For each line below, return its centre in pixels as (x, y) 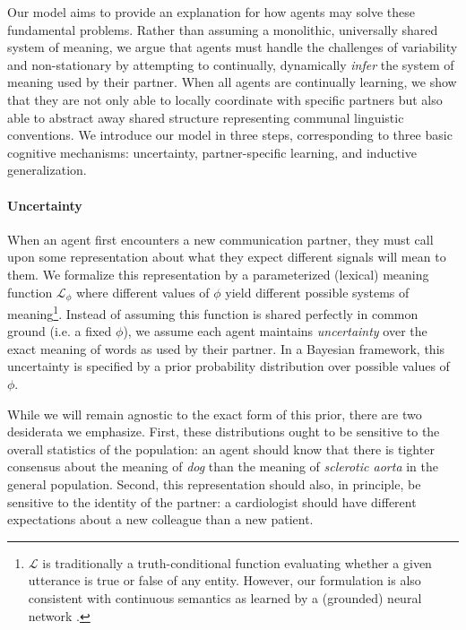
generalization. (47, 170)
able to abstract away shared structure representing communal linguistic (206, 117)
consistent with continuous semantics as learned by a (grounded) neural (225, 597)
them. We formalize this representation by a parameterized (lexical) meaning (218, 274)
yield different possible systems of (317, 292)
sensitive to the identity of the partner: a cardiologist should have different (212, 501)
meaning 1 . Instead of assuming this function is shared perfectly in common (213, 312)
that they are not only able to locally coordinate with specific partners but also (225, 99)
